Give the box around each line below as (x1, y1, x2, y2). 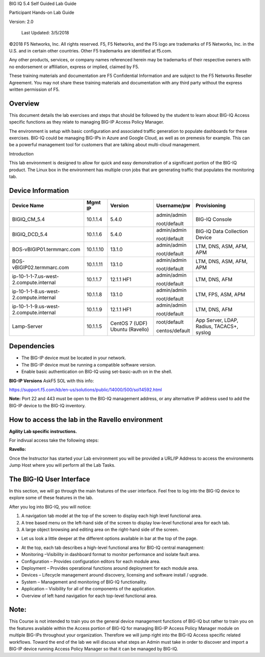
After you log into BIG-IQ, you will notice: (9, 503, 92, 510)
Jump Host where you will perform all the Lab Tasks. (9, 462, 115, 468)
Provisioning (195, 202, 226, 209)
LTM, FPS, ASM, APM (195, 291, 245, 298)
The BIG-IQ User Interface (9, 475, 90, 483)
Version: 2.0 (9, 19, 34, 25)
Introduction (9, 151, 34, 157)
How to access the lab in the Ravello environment (9, 415, 163, 424)
